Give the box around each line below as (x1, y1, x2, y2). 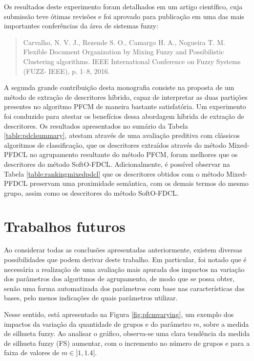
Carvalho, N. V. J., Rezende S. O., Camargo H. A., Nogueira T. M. (23, 37, 225, 47)
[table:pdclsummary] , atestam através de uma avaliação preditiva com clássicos (4, 130, 240, 140)
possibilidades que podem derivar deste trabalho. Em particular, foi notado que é (4, 254, 247, 264)
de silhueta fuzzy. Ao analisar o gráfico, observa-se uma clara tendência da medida (4, 328, 250, 338)
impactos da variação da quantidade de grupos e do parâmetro (4, 318, 191, 329)
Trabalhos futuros (4, 216, 126, 236)
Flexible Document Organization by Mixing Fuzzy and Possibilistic (23, 46, 224, 57)
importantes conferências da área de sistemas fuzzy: (4, 21, 158, 31)
